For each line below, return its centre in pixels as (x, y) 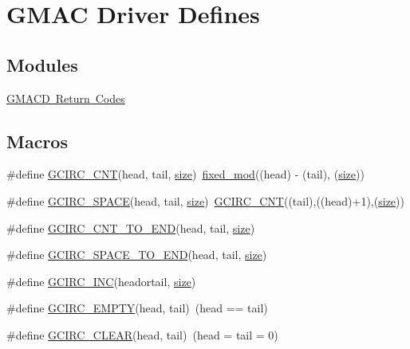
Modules (42, 64)
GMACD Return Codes (66, 98)
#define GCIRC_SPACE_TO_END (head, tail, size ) (137, 255)
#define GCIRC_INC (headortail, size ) (101, 281)
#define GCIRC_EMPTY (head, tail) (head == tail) (137, 308)
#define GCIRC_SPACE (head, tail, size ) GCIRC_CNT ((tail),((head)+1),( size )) (205, 200)
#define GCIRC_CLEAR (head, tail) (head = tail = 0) (142, 334)
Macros (37, 141)
